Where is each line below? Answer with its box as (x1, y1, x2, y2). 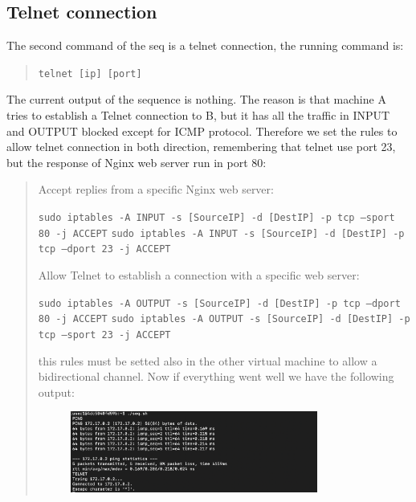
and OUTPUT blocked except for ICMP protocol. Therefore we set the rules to (6, 122, 398, 139)
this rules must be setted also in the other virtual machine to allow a (38, 352, 377, 369)
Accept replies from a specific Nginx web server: (38, 181, 274, 198)
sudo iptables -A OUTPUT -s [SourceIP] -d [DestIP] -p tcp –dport (38, 297, 401, 309)
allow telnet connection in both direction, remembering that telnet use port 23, (6, 138, 396, 155)
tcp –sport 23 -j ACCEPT (38, 329, 171, 341)
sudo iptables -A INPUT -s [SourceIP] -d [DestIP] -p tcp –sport (38, 212, 395, 224)
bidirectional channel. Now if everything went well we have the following (38, 368, 394, 385)
